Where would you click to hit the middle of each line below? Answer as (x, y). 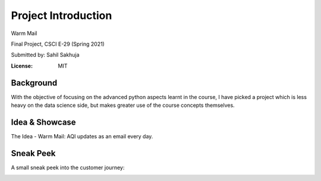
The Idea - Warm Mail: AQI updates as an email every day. (82, 136)
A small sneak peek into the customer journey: (68, 167)
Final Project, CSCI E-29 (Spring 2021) (58, 44)
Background (34, 83)
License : (22, 66)
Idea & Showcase (44, 122)
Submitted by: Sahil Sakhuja (45, 55)
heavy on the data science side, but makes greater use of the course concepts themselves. (123, 105)
